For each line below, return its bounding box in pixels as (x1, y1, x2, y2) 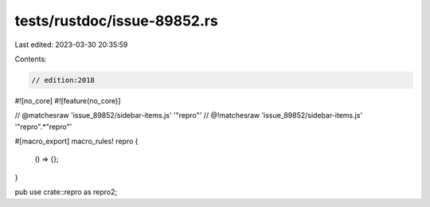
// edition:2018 (31, 76, 96, 84)
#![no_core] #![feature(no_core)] (14, 96, 121, 105)
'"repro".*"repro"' (14, 122, 72, 131)
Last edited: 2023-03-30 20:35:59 (14, 40, 128, 49)
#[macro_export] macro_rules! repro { (14, 136, 139, 146)
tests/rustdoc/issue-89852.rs (14, 12, 218, 29)
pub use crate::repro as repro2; (14, 187, 118, 197)
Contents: (14, 54, 47, 64)
